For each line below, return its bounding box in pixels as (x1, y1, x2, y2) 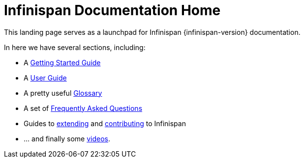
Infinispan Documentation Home (4, 2, 221, 19)
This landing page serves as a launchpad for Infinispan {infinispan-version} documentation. (4, 27, 301, 36)
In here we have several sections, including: (4, 43, 146, 52)
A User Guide (24, 73, 67, 82)
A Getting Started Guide (24, 58, 101, 67)
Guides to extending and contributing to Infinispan (24, 119, 186, 128)
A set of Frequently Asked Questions (24, 104, 143, 112)
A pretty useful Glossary (24, 88, 102, 97)
